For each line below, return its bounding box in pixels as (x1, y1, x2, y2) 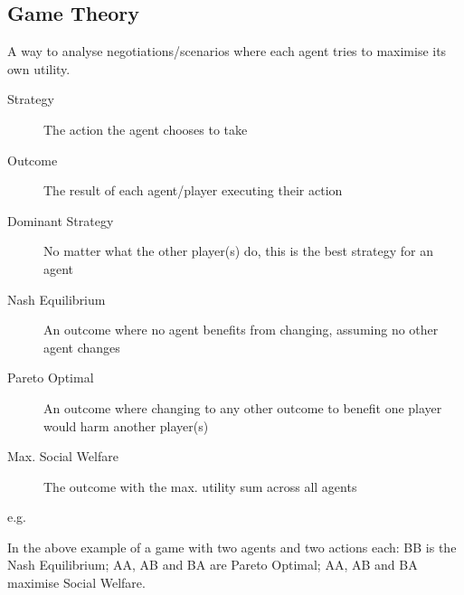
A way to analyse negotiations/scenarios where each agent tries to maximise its (7, 42, 447, 61)
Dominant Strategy (7, 211, 114, 230)
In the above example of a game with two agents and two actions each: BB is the (7, 537, 457, 556)
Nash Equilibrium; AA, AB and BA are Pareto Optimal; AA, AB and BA (7, 555, 418, 574)
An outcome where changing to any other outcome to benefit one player (43, 398, 442, 417)
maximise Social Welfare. (7, 573, 146, 592)
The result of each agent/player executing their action (43, 181, 343, 200)
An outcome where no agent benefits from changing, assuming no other (43, 320, 439, 339)
